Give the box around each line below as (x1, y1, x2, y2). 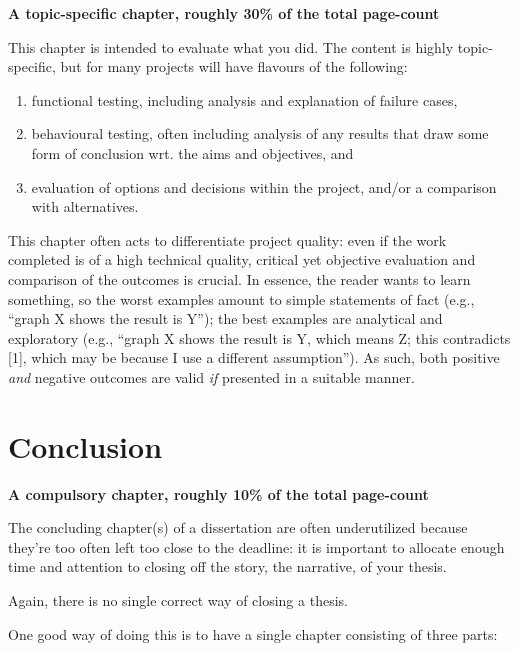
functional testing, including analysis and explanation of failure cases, (31, 89, 458, 110)
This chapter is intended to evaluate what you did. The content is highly (8, 36, 454, 57)
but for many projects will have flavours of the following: (60, 56, 408, 77)
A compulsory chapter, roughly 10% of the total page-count (8, 483, 429, 504)
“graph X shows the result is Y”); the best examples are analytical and (8, 308, 443, 329)
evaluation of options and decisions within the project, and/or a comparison (31, 176, 497, 197)
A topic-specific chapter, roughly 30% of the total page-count (8, 3, 440, 23)
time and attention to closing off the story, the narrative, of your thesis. (8, 556, 447, 577)
